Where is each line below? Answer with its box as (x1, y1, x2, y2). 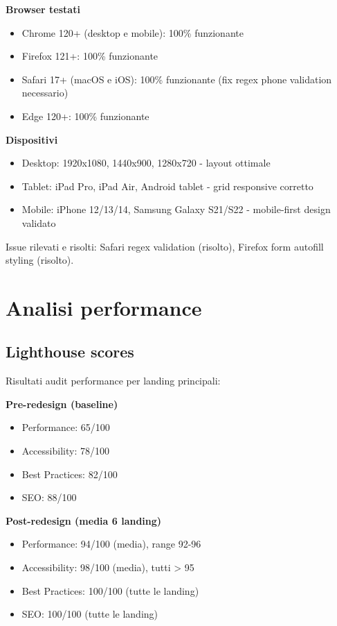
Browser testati (6, 2, 80, 16)
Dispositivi (6, 132, 58, 146)
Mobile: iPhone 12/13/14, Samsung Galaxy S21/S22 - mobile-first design (21, 202, 331, 217)
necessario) (21, 85, 69, 100)
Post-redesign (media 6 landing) (6, 513, 162, 527)
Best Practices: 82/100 (21, 466, 118, 481)
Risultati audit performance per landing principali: (6, 373, 221, 388)
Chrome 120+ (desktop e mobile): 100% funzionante (21, 25, 244, 40)
